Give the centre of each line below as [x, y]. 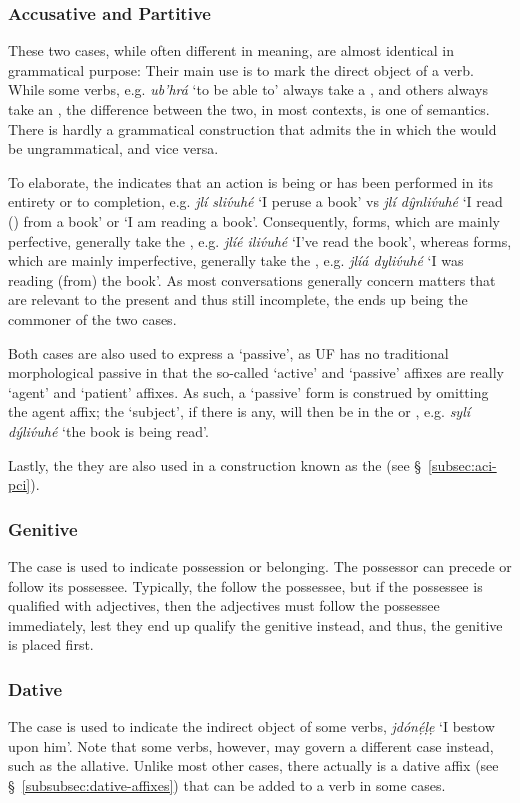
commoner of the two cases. [92, 318]
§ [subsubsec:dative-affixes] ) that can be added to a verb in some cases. [227, 784]
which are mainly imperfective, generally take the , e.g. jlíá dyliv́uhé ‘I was [236, 260]
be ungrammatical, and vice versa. [113, 148]
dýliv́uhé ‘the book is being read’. [108, 430]
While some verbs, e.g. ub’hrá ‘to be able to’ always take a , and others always [248, 89]
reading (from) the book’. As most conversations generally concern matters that [252, 279]
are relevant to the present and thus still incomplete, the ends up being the [238, 299]
